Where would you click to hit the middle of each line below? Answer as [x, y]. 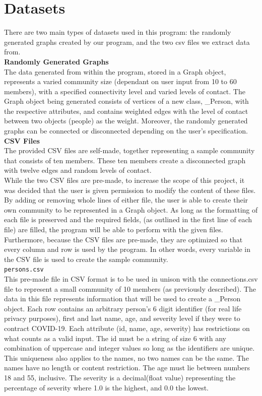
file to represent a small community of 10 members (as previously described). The [130, 288]
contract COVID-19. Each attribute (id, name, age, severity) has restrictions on [127, 328]
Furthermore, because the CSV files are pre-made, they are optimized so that [123, 239]
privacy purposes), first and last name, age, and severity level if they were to [122, 318]
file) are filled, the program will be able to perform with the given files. [114, 229]
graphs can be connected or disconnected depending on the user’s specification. [126, 131]
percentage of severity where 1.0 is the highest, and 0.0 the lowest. [106, 387]
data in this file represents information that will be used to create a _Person [122, 299]
